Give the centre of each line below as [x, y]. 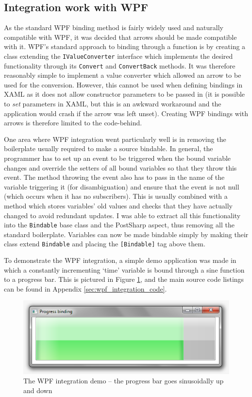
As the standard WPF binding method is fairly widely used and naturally [114, 27]
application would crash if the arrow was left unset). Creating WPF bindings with [126, 113]
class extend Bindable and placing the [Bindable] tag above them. [105, 244]
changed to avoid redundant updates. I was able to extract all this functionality [122, 215]
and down [38, 390]
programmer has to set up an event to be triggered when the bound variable [118, 158]
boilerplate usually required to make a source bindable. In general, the [109, 148]
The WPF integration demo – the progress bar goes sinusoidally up [124, 381]
